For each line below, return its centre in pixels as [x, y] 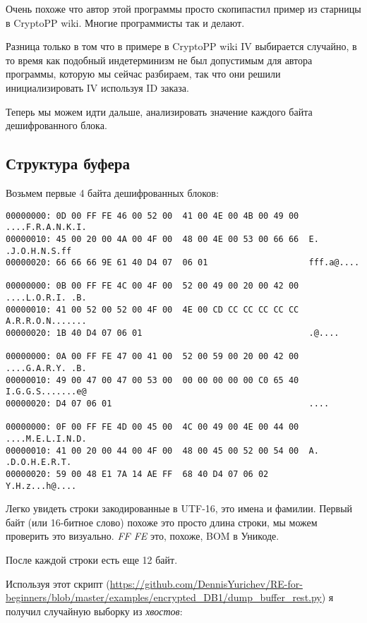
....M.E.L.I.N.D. [46, 439]
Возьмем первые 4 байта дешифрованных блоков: [112, 192]
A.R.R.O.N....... [46, 321]
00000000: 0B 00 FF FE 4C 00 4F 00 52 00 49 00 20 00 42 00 [152, 286]
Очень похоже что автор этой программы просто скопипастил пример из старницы [183, 8]
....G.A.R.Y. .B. [46, 369]
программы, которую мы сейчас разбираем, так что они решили [143, 74]
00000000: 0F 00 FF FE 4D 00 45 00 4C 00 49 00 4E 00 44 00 [152, 427]
